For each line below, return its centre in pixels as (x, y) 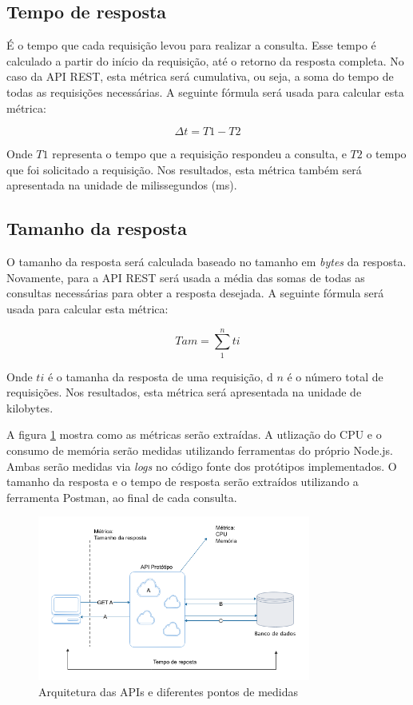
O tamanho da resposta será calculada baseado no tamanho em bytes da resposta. (206, 262)
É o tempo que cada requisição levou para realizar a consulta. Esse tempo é (191, 45)
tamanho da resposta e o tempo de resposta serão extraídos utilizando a (183, 482)
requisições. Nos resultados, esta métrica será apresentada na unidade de (184, 392)
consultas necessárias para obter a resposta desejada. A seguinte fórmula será (195, 293)
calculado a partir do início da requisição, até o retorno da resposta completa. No (205, 60)
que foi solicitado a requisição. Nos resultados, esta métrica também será (184, 169)
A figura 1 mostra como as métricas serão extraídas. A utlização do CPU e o (194, 434)
